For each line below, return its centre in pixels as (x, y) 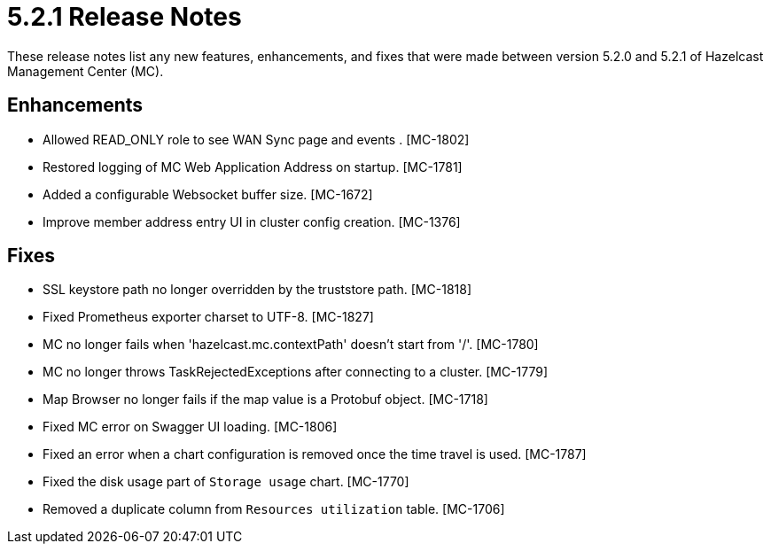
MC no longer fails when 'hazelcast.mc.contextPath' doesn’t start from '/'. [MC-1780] (291, 345)
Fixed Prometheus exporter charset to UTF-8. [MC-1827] (208, 317)
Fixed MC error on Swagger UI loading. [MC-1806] (190, 427)
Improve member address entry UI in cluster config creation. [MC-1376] (252, 221)
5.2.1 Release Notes (125, 17)
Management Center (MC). (86, 71)
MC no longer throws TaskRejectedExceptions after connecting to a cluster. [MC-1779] (296, 372)
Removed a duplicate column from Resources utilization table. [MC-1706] (274, 509)
